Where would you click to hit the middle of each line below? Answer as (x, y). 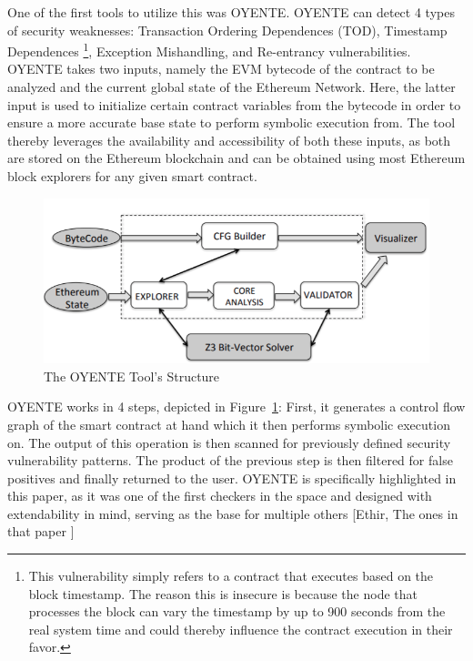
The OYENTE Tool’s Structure (132, 376)
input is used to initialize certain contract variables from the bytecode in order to (234, 104)
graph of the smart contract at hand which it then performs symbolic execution (229, 424)
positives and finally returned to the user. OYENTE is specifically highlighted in (232, 478)
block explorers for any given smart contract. (132, 176)
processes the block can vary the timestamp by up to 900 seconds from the (237, 611)
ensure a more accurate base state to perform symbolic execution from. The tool (231, 122)
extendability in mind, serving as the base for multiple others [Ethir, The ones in (233, 513)
